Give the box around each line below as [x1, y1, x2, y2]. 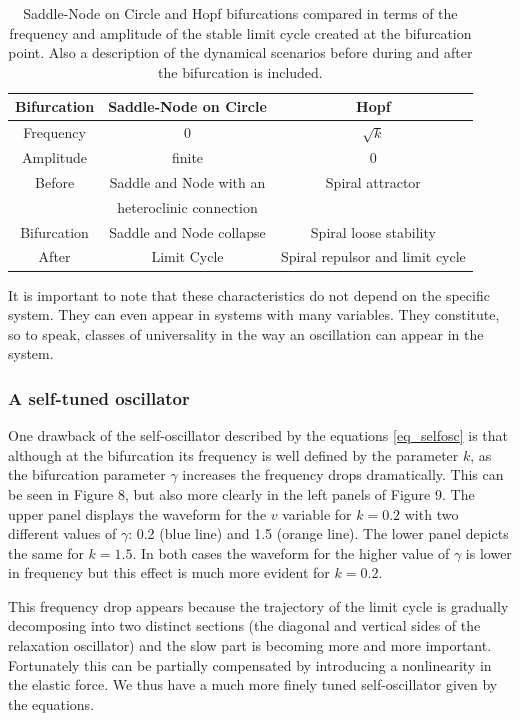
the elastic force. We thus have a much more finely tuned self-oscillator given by [8, 674, 498, 695]
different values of [8, 523, 117, 544]
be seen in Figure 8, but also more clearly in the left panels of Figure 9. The [8, 483, 475, 504]
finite [171, 147, 204, 168]
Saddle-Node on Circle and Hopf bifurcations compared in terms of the [23, 3, 458, 23]
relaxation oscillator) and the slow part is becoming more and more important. [8, 635, 492, 656]
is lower [465, 542, 512, 563]
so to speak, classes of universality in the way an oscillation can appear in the [8, 323, 484, 344]
